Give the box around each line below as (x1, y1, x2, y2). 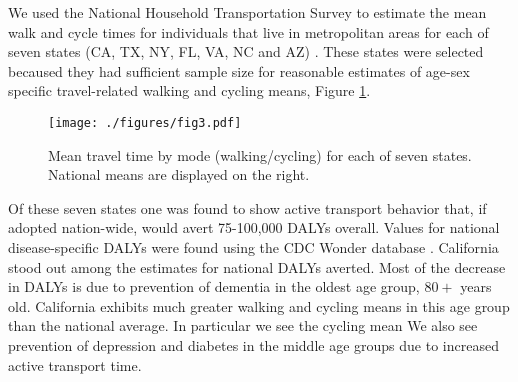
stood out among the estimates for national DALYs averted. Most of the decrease (8, 256, 506, 277)
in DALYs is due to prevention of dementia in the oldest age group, (8, 276, 420, 297)
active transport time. (8, 354, 142, 375)
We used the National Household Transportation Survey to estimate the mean (8, 2, 487, 22)
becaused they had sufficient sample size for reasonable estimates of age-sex (8, 60, 470, 81)
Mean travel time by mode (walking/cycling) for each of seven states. (48, 144, 472, 165)
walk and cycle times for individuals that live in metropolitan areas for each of (8, 21, 489, 42)
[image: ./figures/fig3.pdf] (48, 115, 242, 130)
